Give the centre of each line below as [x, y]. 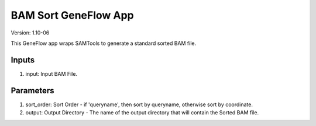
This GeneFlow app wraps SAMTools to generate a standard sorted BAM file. [103, 43]
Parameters [32, 90]
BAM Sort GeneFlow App [72, 15]
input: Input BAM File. [51, 73]
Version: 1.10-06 [30, 33]
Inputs [23, 60]
